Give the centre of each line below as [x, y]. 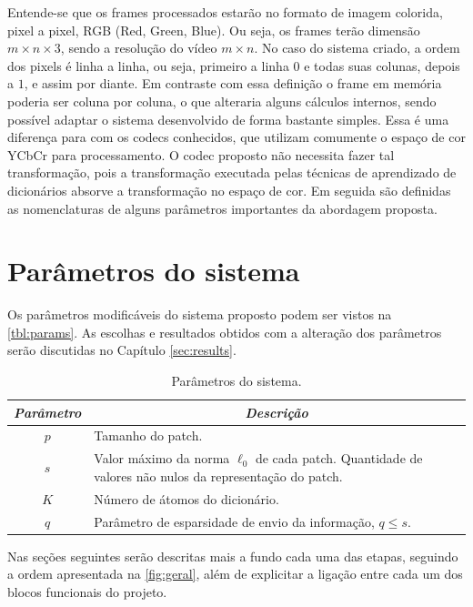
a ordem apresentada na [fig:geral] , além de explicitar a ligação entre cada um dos [235, 574]
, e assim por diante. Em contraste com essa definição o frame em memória [233, 83]
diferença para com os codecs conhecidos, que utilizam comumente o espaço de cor [236, 137]
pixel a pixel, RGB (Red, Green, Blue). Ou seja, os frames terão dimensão [214, 30]
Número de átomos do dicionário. [186, 498]
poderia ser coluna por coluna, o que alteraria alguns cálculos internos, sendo [222, 101]
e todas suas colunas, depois [382, 65]
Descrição [277, 412]
